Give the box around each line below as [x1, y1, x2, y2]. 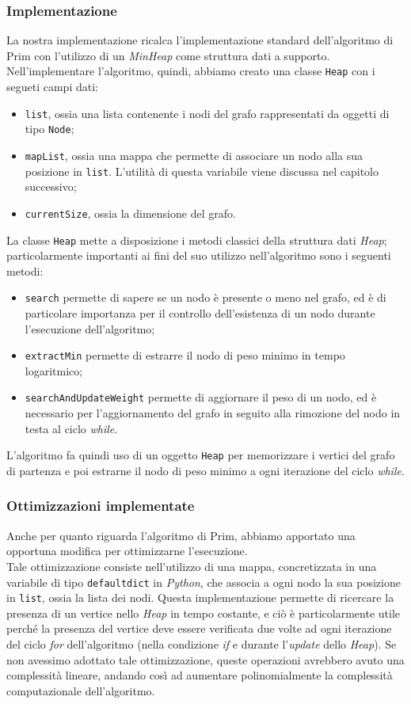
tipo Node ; [25, 120, 74, 137]
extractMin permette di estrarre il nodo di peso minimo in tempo [25, 347, 345, 363]
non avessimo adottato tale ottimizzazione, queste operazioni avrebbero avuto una [6, 651, 405, 668]
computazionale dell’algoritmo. [6, 682, 155, 698]
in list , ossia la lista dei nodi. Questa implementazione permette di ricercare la [6, 589, 394, 606]
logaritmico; [25, 362, 83, 379]
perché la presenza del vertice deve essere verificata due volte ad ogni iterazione [6, 620, 392, 637]
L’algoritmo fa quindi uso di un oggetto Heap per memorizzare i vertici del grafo [6, 447, 395, 463]
